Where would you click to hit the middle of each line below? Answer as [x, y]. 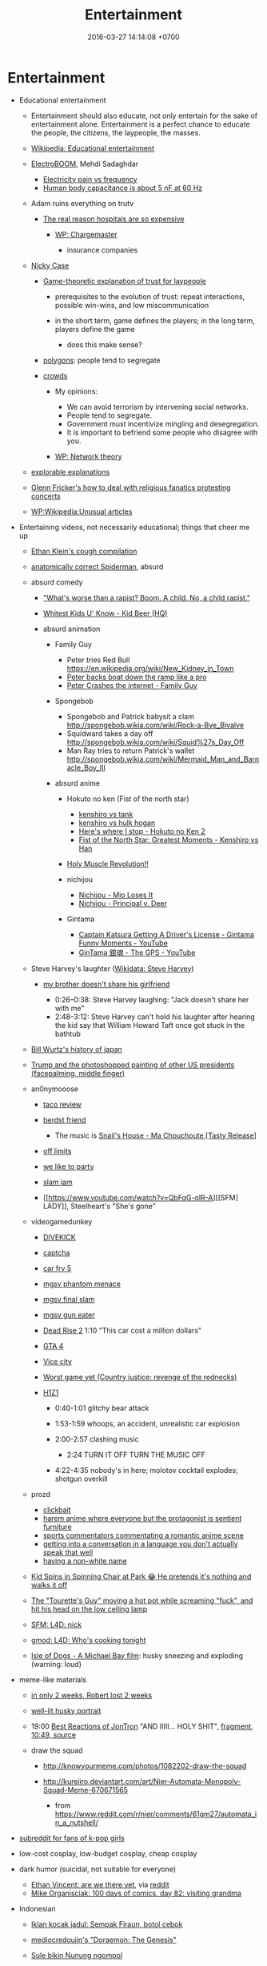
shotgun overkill [81, 1479]
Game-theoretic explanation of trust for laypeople [125, 281]
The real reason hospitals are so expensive [114, 219]
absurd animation [72, 629]
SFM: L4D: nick [56, 1624]
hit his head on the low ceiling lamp [89, 1608]
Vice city [58, 1361]
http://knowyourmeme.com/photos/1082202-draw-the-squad [145, 1766]
